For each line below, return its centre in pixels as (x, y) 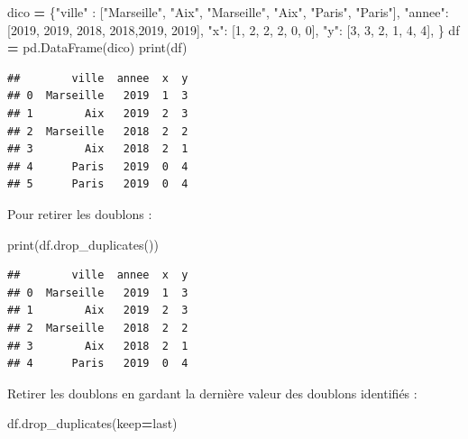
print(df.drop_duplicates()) (83, 244)
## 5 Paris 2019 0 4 (98, 184)
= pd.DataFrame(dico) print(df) (97, 47)
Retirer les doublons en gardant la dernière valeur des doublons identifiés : (212, 393)
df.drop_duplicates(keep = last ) (92, 423)
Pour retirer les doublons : (80, 213)
